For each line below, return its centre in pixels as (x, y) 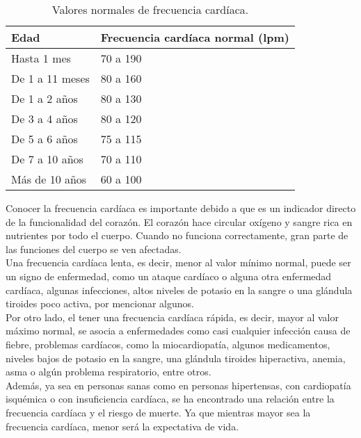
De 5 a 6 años (45, 139)
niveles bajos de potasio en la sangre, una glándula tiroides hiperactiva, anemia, (176, 358)
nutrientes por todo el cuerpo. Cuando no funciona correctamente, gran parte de (177, 235)
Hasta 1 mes (41, 58)
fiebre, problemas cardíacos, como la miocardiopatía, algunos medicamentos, (168, 344)
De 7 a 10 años (47, 159)
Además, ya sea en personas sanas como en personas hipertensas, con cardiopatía (178, 385)
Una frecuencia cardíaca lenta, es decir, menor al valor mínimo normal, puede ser (178, 262)
